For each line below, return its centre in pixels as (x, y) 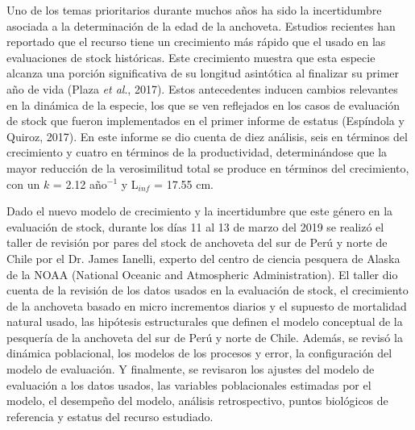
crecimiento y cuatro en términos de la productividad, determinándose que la (197, 152)
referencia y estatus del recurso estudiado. (110, 416)
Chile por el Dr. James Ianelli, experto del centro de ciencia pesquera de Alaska (203, 258)
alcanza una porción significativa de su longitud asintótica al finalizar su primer (203, 73)
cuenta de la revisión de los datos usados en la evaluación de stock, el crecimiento (207, 290)
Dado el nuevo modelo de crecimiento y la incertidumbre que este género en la (200, 211)
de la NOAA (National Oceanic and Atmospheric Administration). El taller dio (202, 274)
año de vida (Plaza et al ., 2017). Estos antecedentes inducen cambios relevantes (202, 88)
